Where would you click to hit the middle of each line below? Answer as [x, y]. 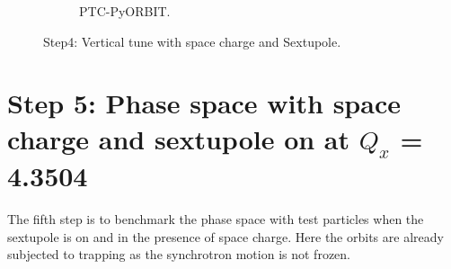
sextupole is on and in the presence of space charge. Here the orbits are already [225, 236]
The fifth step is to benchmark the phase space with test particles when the [216, 219]
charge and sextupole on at [179, 138]
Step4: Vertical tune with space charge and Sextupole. [192, 41]
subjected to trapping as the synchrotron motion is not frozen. [179, 254]
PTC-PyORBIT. [125, 11]
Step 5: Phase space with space [204, 103]
